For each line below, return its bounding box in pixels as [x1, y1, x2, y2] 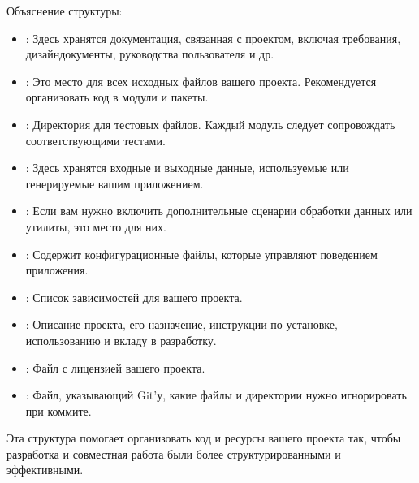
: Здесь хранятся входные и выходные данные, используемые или [25, 159, 349, 176]
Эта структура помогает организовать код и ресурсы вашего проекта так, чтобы [6, 429, 401, 446]
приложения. [25, 261, 89, 278]
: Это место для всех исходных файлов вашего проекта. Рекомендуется [25, 72, 377, 89]
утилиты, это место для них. [25, 218, 166, 235]
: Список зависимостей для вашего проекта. [25, 288, 243, 305]
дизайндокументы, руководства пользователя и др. [25, 45, 274, 63]
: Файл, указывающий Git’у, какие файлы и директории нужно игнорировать [25, 386, 407, 403]
